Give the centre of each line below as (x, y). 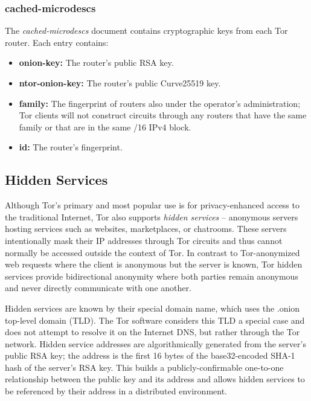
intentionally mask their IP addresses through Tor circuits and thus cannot (144, 240)
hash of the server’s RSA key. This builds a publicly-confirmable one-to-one (144, 367)
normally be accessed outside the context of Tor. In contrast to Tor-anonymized (152, 252)
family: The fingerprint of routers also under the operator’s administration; (160, 103)
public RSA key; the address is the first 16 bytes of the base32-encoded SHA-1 (150, 355)
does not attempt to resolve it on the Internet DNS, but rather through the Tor (152, 332)
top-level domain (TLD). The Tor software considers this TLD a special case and (155, 320)
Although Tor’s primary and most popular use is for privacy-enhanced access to (152, 205)
